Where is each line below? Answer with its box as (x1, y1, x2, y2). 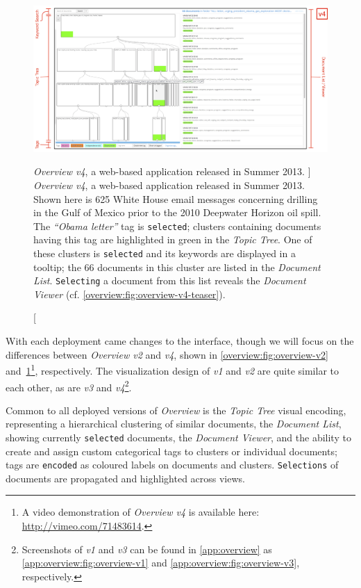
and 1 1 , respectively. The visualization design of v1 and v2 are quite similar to (6, 361, 339, 377)
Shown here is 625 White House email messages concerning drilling (33, 191, 318, 206)
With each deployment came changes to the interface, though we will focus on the (6, 334, 354, 348)
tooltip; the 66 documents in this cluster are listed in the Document (33, 259, 321, 274)
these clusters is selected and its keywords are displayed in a (33, 245, 296, 260)
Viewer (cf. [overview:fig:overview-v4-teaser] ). (33, 286, 226, 301)
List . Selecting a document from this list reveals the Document (33, 273, 306, 288)
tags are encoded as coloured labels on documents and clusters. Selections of (6, 457, 339, 472)
